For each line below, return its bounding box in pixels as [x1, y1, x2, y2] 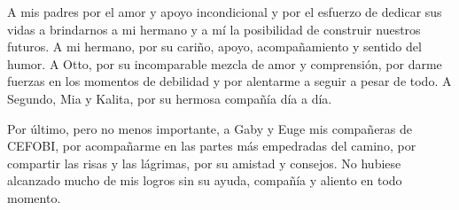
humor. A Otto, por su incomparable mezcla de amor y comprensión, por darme [7, 54, 442, 73]
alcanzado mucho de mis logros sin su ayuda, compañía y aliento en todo [7, 171, 402, 190]
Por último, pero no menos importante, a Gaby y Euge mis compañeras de [7, 119, 413, 137]
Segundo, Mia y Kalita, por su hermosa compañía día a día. [7, 89, 332, 107]
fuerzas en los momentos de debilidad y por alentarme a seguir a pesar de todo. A [7, 72, 452, 90]
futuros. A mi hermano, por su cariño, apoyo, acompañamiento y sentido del [7, 37, 422, 56]
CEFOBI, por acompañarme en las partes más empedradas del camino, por [7, 136, 416, 155]
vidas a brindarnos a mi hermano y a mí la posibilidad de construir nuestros [7, 19, 421, 38]
